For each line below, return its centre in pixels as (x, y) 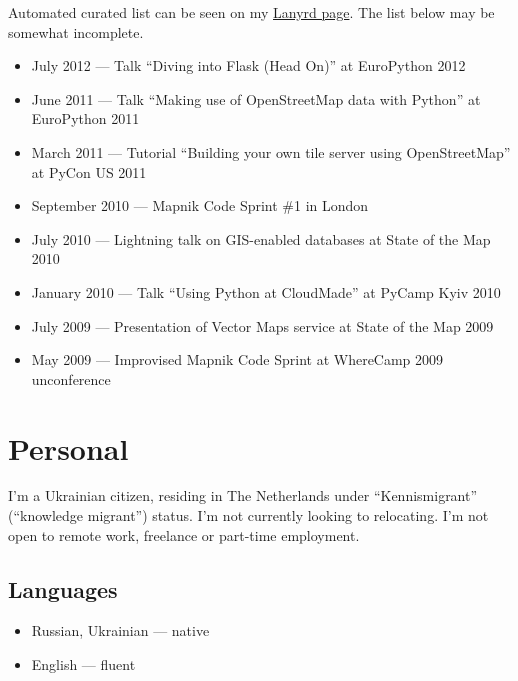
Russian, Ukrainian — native (120, 630)
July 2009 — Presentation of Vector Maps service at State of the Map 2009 (262, 325)
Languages (63, 588)
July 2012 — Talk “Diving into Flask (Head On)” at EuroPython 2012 (248, 65)
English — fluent (83, 664)
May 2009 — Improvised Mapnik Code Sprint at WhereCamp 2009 (237, 359)
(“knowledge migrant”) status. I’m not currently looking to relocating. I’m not (248, 515)
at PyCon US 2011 (89, 171)
